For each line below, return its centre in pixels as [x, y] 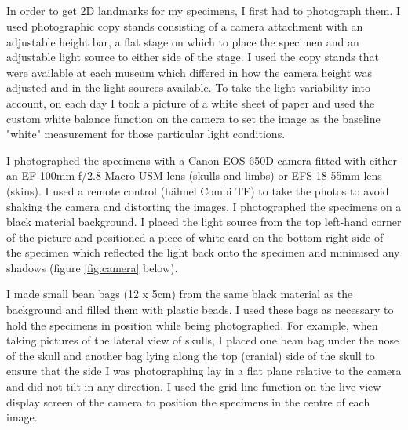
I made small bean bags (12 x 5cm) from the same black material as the [180, 294]
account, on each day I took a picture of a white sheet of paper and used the [191, 102]
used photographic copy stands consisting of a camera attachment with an [185, 26]
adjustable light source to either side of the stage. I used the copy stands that [193, 57]
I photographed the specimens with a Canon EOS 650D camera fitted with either [202, 160]
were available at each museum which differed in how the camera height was [189, 72]
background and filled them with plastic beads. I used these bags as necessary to [200, 310]
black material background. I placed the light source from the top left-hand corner [204, 222]
